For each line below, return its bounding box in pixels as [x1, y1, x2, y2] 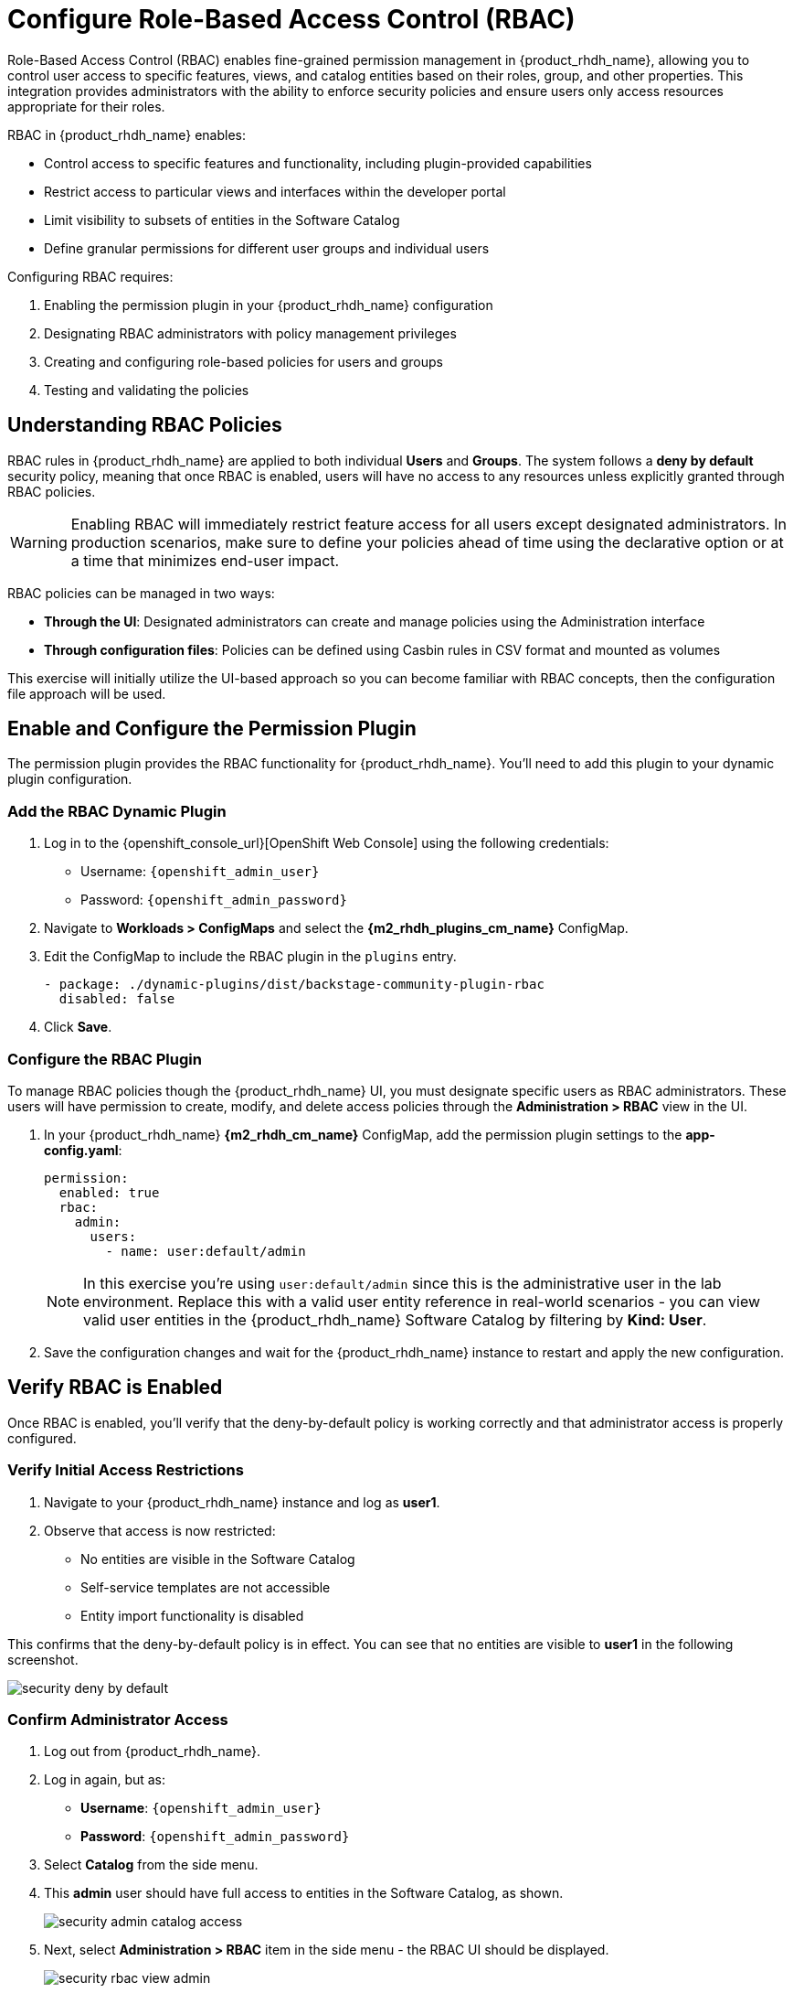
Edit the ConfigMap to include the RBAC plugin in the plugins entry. [44, 948, 457, 965]
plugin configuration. [7, 771, 132, 788]
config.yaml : [44, 1141, 122, 1158]
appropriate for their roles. [7, 98, 165, 114]
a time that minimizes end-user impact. [70, 551, 340, 570]
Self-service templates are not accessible [80, 1579, 331, 1595]
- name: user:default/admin [105, 1243, 306, 1259]
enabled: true [58, 1184, 160, 1200]
